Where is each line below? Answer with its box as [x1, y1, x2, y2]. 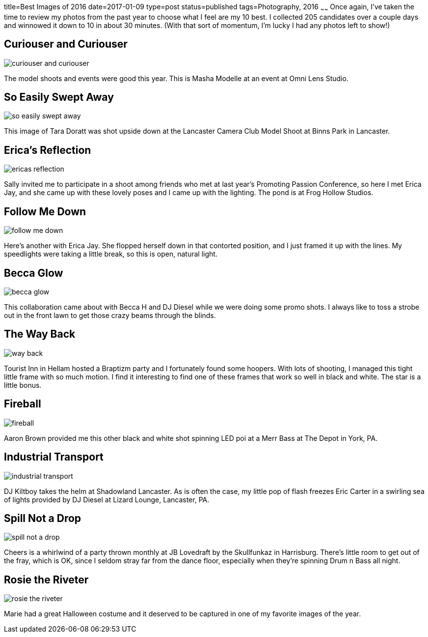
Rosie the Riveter [4, 573, 89, 586]
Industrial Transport [4, 451, 104, 463]
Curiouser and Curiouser [4, 38, 128, 51]
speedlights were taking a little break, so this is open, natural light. [4, 250, 217, 259]
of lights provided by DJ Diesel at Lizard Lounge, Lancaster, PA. [4, 495, 210, 504]
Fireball [4, 398, 41, 410]
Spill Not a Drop [4, 512, 81, 524]
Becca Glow [4, 266, 63, 279]
